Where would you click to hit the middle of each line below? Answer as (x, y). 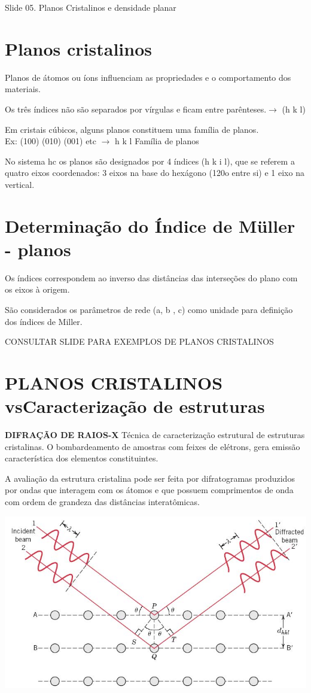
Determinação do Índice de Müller (150, 225)
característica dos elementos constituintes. (82, 458)
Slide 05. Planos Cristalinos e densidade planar (91, 7)
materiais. (23, 89)
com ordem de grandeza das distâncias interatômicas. (102, 502)
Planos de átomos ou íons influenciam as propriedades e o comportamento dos (148, 77)
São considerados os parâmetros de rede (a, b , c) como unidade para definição (149, 309)
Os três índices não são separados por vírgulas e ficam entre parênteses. (136, 109)
